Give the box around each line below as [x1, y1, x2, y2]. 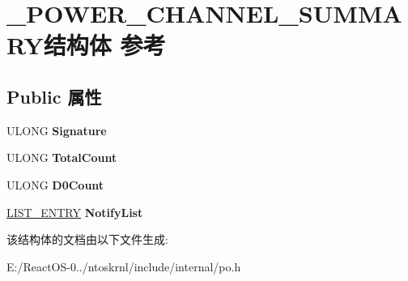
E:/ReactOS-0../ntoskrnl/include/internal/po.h [6, 258, 241, 275]
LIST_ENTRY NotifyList [6, 203, 143, 220]
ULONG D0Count [6, 176, 104, 193]
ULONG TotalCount [6, 149, 117, 166]
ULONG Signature [6, 121, 107, 138]
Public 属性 [6, 83, 102, 109]
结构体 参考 [43, 28, 166, 62]
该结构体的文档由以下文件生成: [6, 231, 168, 248]
